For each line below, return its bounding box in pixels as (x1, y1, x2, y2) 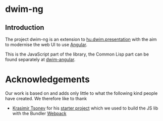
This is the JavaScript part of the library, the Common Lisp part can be (5, 51, 149, 57)
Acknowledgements (5, 74, 90, 85)
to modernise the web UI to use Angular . (5, 42, 88, 48)
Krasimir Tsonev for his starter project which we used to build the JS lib (12, 105, 159, 111)
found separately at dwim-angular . (5, 57, 76, 62)
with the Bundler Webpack (12, 110, 67, 116)
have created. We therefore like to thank (5, 95, 87, 101)
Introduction (5, 23, 45, 32)
